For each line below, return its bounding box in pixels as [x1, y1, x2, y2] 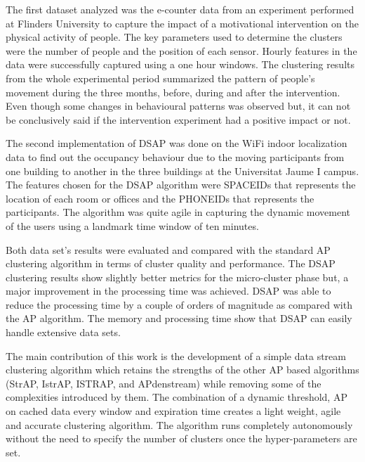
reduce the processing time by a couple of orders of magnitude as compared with [6, 297, 352, 312]
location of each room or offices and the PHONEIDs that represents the [6, 191, 314, 205]
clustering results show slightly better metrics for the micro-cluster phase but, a [6, 269, 349, 284]
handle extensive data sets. [6, 325, 121, 340]
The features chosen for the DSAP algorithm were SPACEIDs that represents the [6, 177, 356, 192]
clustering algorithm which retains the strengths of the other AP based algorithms [6, 362, 359, 377]
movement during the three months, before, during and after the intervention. [6, 84, 340, 99]
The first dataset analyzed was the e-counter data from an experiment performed [6, 2, 354, 16]
